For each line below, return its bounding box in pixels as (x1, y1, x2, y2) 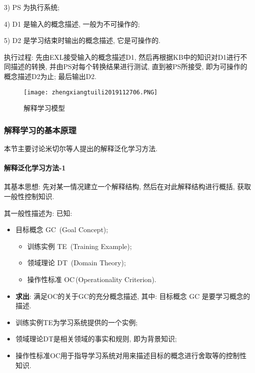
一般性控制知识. (4, 191, 54, 202)
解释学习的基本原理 (4, 124, 77, 136)
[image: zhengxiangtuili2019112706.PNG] (24, 88, 158, 96)
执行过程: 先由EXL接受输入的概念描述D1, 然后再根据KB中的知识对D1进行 (4, 51, 241, 62)
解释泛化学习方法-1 (4, 163, 66, 173)
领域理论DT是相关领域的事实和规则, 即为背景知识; (15, 333, 177, 344)
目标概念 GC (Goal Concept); (15, 224, 108, 235)
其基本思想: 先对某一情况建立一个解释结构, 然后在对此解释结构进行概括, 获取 (4, 181, 251, 192)
